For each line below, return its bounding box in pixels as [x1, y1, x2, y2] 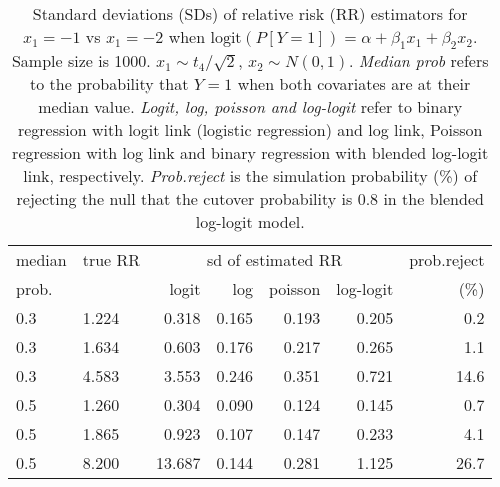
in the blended [383, 187, 484, 211]
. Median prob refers [348, 49, 489, 73]
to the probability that [30, 72, 189, 96]
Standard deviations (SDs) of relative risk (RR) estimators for [32, 2, 468, 25]
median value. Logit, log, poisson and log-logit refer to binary [38, 95, 463, 119]
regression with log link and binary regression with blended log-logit [12, 141, 489, 165]
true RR [82, 248, 141, 272]
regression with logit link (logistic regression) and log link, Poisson [17, 118, 483, 142]
